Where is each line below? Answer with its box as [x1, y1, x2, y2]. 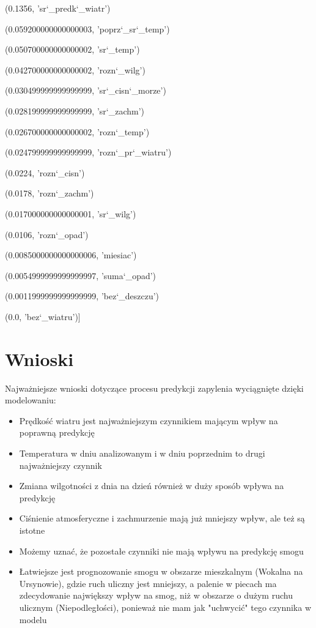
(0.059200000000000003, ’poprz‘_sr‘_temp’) [5, 22, 170, 35]
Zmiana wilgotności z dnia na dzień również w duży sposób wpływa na [19, 479, 284, 492]
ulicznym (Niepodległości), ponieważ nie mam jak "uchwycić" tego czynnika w [19, 600, 312, 613]
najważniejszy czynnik [19, 458, 102, 471]
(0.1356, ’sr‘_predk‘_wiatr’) [5, 2, 111, 14]
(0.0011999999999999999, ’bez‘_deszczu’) [5, 290, 160, 302]
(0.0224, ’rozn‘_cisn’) [5, 166, 85, 179]
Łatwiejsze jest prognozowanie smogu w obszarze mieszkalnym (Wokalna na [19, 565, 303, 578]
